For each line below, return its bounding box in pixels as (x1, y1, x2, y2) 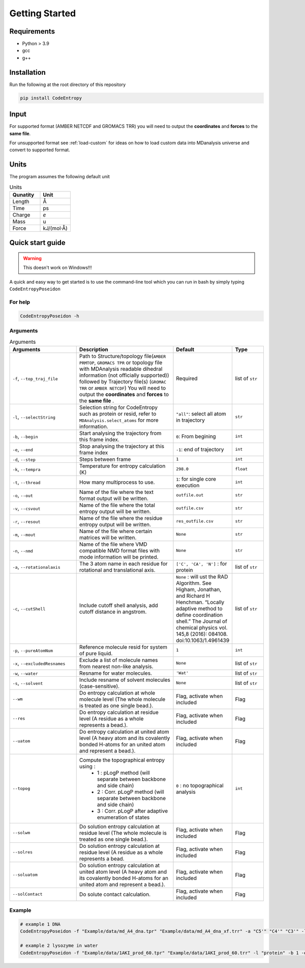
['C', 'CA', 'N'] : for (176, 560, 227, 567)
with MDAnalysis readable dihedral (79, 365, 163, 372)
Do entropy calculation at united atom (79, 728, 169, 735)
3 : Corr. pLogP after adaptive (97, 807, 168, 814)
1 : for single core (176, 475, 216, 482)
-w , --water (12, 670, 38, 677)
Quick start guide (9, 238, 66, 247)
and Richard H (176, 592, 210, 599)
